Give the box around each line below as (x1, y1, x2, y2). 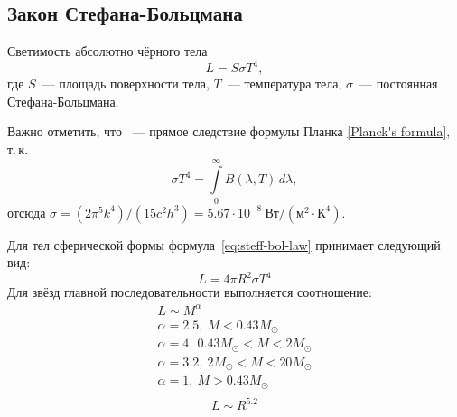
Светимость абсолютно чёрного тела (7, 42, 208, 60)
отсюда (7, 202, 46, 221)
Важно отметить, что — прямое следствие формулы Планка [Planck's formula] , (7, 122, 451, 141)
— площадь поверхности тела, (42, 74, 210, 93)
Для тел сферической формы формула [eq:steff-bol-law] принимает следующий (7, 235, 441, 254)
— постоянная (359, 74, 438, 93)
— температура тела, (227, 74, 342, 93)
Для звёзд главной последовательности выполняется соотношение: (7, 283, 372, 301)
